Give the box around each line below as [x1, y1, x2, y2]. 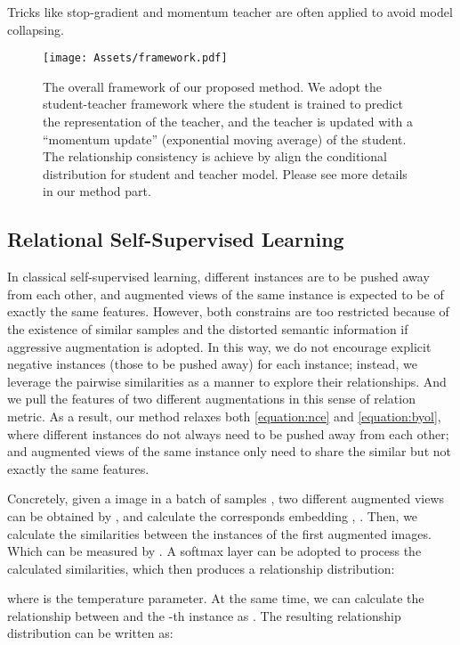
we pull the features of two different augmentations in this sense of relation [7, 389, 416, 408]
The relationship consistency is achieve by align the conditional [43, 147, 387, 166]
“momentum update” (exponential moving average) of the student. [43, 129, 407, 148]
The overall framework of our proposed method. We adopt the [43, 77, 383, 95]
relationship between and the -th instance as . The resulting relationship [7, 606, 401, 625]
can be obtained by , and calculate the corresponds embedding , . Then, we [7, 506, 418, 525]
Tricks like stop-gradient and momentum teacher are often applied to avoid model [7, 3, 453, 20]
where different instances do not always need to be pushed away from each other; [7, 424, 449, 443]
